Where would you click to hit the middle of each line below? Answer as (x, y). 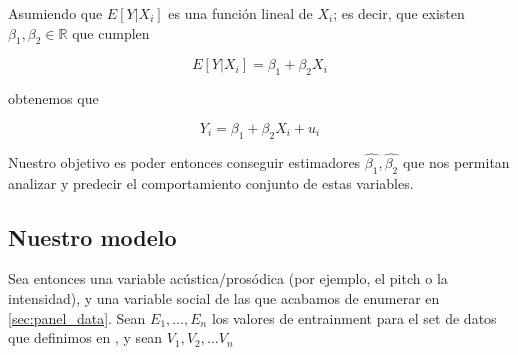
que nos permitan (456, 161)
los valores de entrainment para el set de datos (354, 317)
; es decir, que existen (399, 13)
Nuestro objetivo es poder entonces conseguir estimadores (184, 161)
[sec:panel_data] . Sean (77, 317)
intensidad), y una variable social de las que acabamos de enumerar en (224, 297)
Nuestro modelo (92, 236)
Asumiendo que (55, 13)
